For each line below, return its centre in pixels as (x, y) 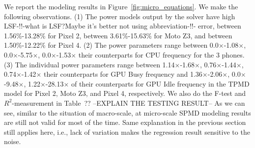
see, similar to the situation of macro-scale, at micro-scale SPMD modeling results (127, 112)
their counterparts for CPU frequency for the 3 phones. (161, 54)
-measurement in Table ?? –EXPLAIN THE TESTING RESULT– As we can (128, 103)
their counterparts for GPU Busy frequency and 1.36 (123, 74)
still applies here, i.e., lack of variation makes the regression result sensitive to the (127, 132)
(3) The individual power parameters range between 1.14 (89, 64)
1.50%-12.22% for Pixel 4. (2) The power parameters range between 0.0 (111, 45)
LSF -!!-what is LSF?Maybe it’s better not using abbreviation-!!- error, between (123, 26)
